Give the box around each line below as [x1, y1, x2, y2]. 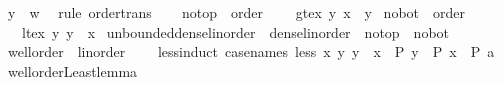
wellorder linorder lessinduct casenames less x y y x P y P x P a [7, 41, 495, 62]
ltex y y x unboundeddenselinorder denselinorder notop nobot [21, 21, 450, 42]
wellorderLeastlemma [7, 60, 138, 81]
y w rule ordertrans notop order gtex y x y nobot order [7, 2, 466, 22]
